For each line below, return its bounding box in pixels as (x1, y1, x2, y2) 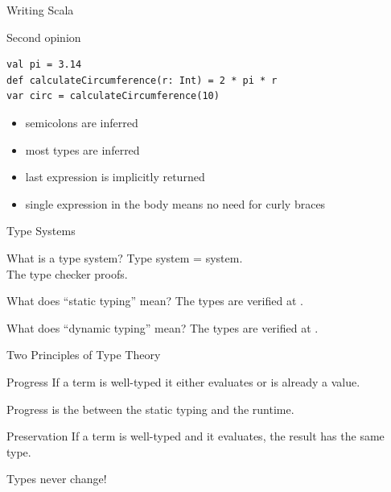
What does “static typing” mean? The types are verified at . (6, 292, 303, 309)
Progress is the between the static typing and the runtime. (6, 400, 294, 417)
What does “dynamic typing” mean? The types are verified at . (6, 319, 319, 336)
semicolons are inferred (25, 114, 138, 130)
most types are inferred (25, 141, 140, 158)
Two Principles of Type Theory (6, 346, 161, 363)
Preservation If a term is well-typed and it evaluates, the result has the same (6, 428, 385, 444)
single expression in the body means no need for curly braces (25, 195, 326, 212)
